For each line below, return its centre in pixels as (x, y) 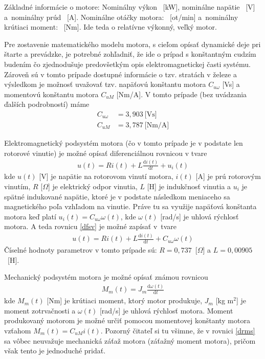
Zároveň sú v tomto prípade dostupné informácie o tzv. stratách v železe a (120, 74)
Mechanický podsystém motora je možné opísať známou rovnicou (106, 277)
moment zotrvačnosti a (40, 310)
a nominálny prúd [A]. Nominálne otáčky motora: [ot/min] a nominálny (121, 17)
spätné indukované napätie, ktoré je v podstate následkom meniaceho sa (117, 196)
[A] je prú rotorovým (228, 176)
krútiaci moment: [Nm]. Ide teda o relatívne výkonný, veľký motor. (111, 27)
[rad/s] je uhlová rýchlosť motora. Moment (166, 310)
